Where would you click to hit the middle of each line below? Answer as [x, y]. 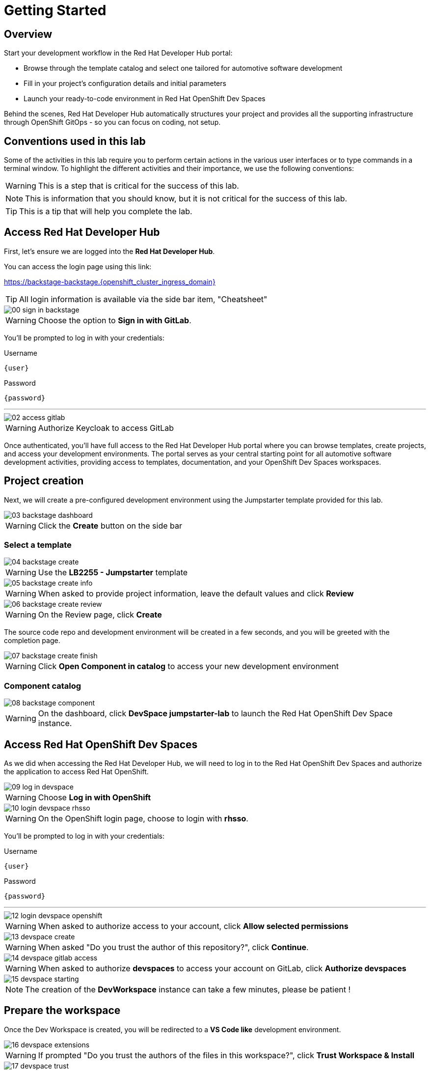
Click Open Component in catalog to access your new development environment [188, 666]
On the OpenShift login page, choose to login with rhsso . [143, 819]
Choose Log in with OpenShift [94, 798]
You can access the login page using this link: [78, 266]
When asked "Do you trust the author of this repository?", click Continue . [173, 947]
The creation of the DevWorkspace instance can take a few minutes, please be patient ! [188, 990]
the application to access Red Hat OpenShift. [76, 772]
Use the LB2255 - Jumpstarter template [113, 573]
